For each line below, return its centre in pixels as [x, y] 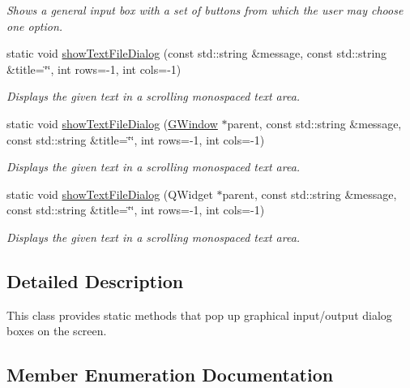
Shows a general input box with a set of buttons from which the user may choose [205, 10]
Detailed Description [95, 280]
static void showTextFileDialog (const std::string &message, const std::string [197, 53]
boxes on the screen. [57, 331]
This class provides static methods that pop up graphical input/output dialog [199, 315]
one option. [35, 26]
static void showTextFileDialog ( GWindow [112, 123]
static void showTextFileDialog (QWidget [110, 194]
